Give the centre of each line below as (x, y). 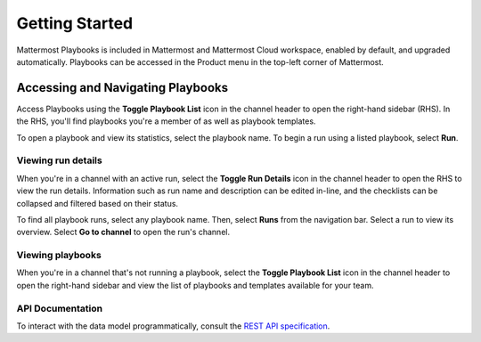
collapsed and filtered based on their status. (97, 203)
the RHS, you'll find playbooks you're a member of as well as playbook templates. (166, 121)
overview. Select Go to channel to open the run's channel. (123, 232)
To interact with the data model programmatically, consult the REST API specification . (173, 326)
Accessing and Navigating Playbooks (122, 88)
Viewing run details (59, 160)
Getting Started (75, 23)
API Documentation (60, 308)
